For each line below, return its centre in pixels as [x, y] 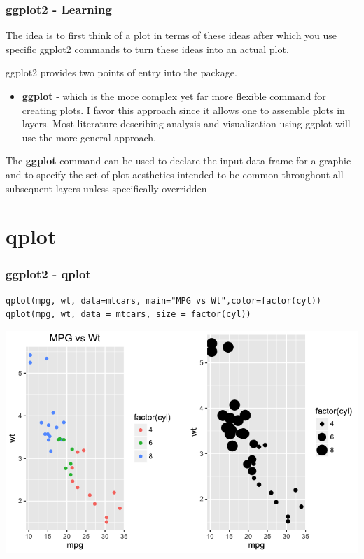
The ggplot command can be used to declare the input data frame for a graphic [178, 161]
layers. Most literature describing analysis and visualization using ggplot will [186, 123]
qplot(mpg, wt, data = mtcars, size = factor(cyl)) [128, 314]
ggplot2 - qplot [48, 274]
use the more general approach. [89, 137]
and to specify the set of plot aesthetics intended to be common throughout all [175, 174]
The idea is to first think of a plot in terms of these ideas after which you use [171, 35]
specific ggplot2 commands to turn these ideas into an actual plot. [147, 49]
